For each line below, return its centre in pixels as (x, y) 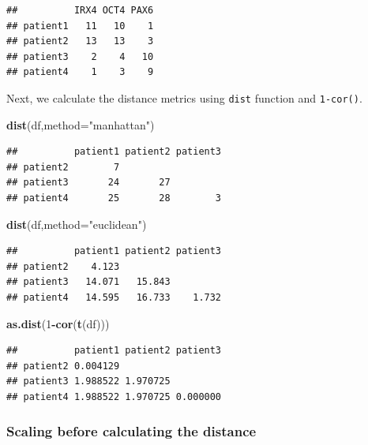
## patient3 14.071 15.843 (88, 282)
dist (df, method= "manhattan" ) (81, 124)
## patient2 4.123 (63, 266)
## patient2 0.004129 (63, 366)
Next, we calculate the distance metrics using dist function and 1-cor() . (184, 97)
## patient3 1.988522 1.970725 (88, 381)
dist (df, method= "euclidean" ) (77, 224)
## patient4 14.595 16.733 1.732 (114, 297)
